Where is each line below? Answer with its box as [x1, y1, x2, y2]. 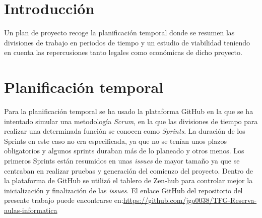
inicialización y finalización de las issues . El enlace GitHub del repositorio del [4, 185, 243, 195]
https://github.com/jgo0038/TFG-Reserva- [123, 195, 257, 205]
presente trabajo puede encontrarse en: [4, 195, 123, 205]
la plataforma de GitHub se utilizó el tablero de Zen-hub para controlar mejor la [4, 175, 253, 186]
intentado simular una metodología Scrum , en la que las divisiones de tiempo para [4, 116, 258, 126]
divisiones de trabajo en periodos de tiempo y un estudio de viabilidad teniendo [4, 37, 250, 47]
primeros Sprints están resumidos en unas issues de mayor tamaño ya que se [4, 155, 240, 166]
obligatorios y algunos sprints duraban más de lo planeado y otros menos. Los [4, 145, 244, 156]
